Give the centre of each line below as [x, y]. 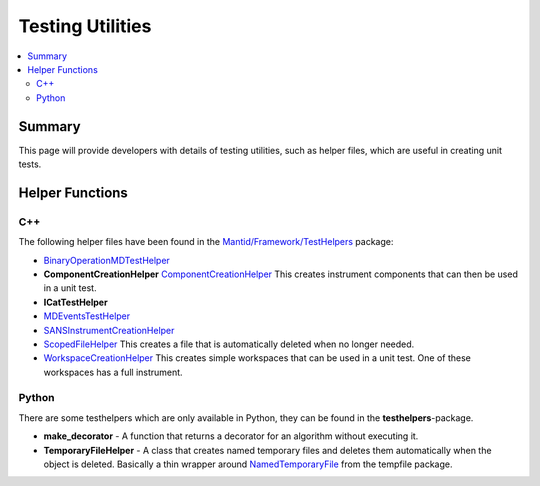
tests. [30, 164]
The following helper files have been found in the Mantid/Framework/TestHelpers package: [206, 242]
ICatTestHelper [76, 302]
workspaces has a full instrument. [113, 372]
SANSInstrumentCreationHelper [109, 330]
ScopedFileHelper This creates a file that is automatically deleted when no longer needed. [229, 344]
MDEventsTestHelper [87, 316]
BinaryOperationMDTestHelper [106, 260]
